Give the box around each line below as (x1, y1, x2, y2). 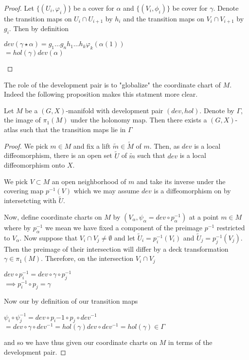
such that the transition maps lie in (20, 124, 126, 135)
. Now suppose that (19, 232, 78, 242)
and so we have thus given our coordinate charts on (4, 337, 157, 347)
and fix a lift (73, 140, 111, 151)
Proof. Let (4, 3, 34, 13)
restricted (216, 222, 245, 232)
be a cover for (73, 3, 114, 13)
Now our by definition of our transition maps (4, 296, 138, 306)
